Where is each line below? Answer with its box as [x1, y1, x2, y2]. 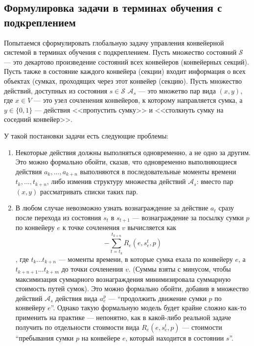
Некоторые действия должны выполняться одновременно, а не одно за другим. [15, 147, 251, 157]
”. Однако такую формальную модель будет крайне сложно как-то [50, 302, 247, 313]
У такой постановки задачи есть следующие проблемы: [4, 130, 169, 140]
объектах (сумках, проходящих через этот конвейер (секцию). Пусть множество [4, 75, 242, 86]
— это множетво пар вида [138, 85, 216, 95]
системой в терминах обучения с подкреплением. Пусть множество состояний [4, 47, 237, 57]
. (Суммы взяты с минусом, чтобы [128, 264, 231, 274]
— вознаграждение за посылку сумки [132, 212, 244, 222]
